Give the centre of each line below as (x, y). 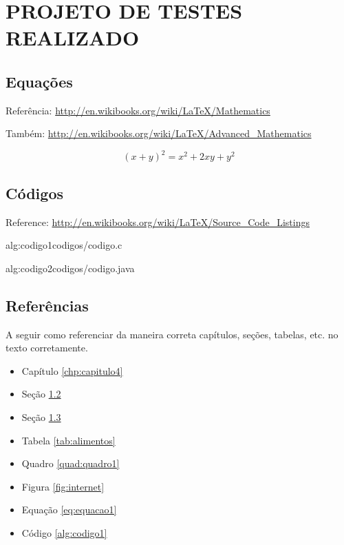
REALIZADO (73, 38)
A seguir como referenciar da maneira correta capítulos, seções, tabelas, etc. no (172, 334)
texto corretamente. (47, 348)
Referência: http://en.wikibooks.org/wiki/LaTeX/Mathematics (138, 110)
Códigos (34, 193)
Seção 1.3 (41, 417)
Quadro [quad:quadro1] (71, 463)
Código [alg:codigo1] (64, 532)
